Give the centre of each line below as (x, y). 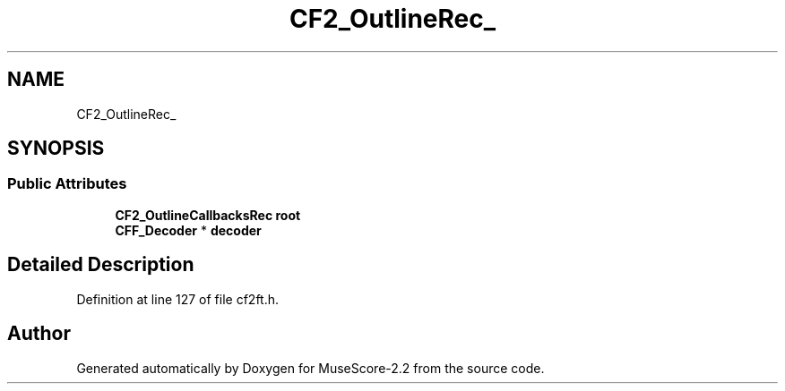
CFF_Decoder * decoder (188, 230)
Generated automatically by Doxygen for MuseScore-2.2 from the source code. (311, 368)
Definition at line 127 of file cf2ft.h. (178, 299)
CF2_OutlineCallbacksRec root (208, 215)
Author (39, 334)
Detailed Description (101, 265)
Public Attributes (67, 184)
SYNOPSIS (56, 149)
